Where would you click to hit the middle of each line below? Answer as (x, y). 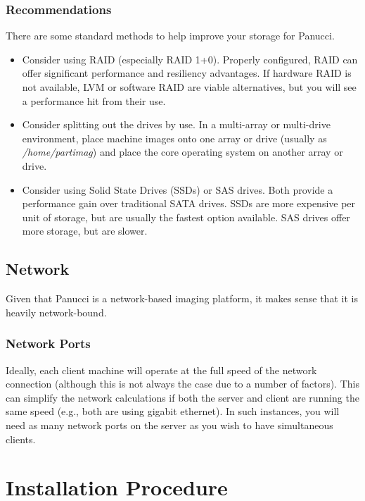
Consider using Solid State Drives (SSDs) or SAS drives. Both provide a (178, 189)
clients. (21, 439)
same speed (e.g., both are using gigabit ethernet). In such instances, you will (173, 411)
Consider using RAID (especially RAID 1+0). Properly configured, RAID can (190, 59)
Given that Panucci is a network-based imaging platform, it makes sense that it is (182, 298)
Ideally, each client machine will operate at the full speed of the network (161, 370)
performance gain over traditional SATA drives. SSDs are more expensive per (189, 203)
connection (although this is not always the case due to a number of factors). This (182, 384)
